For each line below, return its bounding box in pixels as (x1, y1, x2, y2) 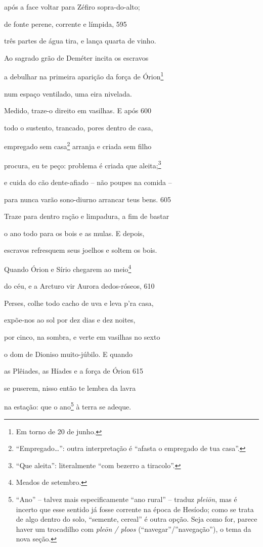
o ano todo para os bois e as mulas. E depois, (4, 227, 145, 238)
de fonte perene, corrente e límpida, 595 (4, 18, 127, 29)
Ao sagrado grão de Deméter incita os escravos (4, 52, 149, 63)
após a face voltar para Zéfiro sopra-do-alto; (4, 2, 140, 12)
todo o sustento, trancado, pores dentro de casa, (4, 122, 153, 132)
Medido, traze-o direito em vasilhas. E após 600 (4, 105, 151, 116)
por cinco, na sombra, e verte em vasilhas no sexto (4, 331, 160, 342)
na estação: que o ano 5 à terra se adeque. (4, 400, 131, 412)
